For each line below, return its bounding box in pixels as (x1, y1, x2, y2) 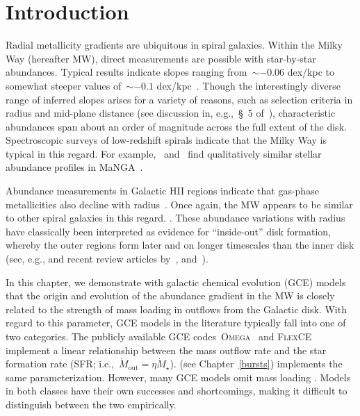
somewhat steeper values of (6, 78, 122, 92)
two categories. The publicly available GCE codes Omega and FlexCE (6, 329, 312, 343)
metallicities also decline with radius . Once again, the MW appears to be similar (6, 197, 353, 211)
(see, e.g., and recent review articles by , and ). (6, 251, 208, 266)
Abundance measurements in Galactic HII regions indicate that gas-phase (6, 183, 319, 198)
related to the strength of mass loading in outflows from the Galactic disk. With (6, 301, 347, 316)
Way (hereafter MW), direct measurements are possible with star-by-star (6, 51, 316, 65)
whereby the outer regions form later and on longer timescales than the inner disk (6, 238, 354, 252)
